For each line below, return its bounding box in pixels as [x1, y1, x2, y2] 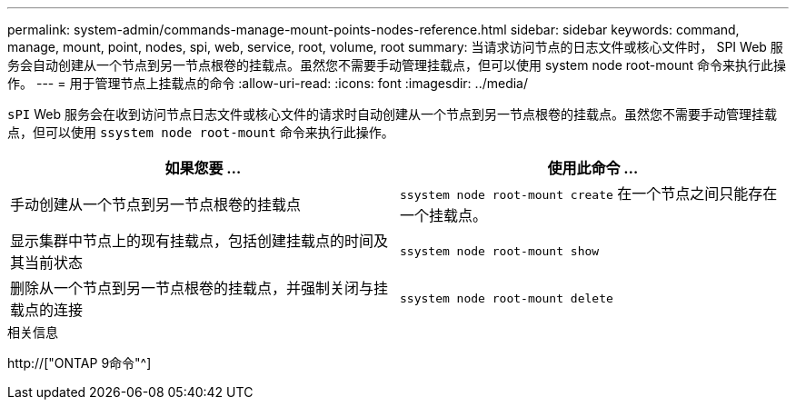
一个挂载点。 [400, 206, 488, 224]
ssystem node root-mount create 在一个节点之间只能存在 [400, 184, 778, 203]
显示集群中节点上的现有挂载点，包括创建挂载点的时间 [10, 232, 374, 250]
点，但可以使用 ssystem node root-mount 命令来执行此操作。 [7, 124, 394, 140]
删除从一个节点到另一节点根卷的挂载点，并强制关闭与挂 [10, 279, 389, 297]
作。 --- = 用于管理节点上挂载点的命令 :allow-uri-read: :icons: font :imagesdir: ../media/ [7, 75, 529, 91]
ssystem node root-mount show [400, 243, 600, 258]
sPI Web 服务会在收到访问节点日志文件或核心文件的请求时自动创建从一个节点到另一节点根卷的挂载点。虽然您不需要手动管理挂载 [7, 106, 777, 122]
